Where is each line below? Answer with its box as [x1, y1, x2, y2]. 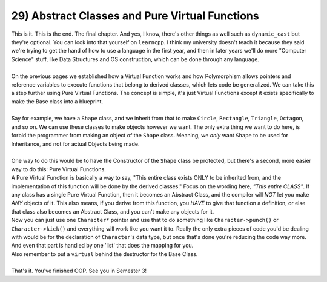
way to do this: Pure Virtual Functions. [11, 165, 106, 172]
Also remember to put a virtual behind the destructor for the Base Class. [11, 250, 198, 257]
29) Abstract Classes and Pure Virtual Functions [11, 9, 260, 22]
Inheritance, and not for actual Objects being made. [11, 140, 140, 148]
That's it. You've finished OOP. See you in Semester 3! [11, 267, 147, 275]
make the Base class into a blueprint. [11, 97, 103, 105]
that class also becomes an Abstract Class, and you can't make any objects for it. [11, 208, 214, 215]
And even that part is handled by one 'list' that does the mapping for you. [11, 242, 194, 249]
